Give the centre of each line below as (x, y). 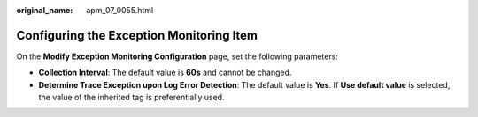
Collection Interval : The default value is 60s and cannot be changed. (165, 73)
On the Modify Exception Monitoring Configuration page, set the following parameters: (177, 56)
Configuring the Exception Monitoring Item (137, 35)
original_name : (45, 10)
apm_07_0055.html (120, 10)
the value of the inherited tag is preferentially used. (131, 98)
